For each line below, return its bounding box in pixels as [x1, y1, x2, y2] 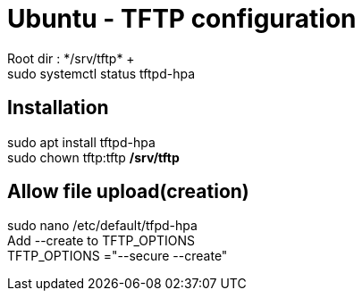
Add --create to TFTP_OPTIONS [7, 233, 195, 249]
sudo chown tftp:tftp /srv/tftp [7, 149, 180, 165]
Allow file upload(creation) [7, 180, 249, 203]
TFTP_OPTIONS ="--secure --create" [7, 248, 228, 264]
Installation [7, 96, 109, 120]
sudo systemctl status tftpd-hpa [7, 65, 196, 81]
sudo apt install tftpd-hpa [7, 134, 156, 150]
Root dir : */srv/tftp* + [7, 50, 135, 66]
